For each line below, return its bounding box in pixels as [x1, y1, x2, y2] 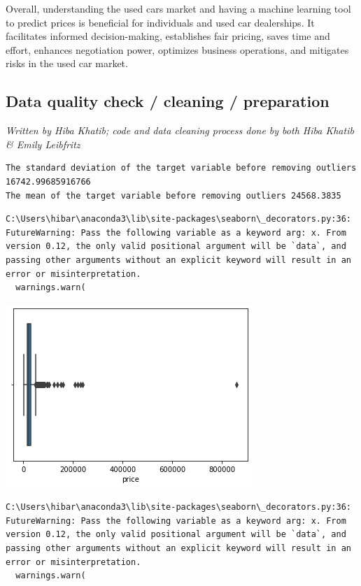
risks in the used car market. [6, 56, 128, 71]
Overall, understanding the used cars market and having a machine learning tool [6, 1, 351, 15]
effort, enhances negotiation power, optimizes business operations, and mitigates [6, 42, 349, 57]
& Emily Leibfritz [6, 136, 80, 151]
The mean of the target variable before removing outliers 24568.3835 [6, 190, 341, 201]
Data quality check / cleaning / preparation [6, 90, 330, 112]
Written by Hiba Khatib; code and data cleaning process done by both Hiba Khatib [6, 123, 354, 138]
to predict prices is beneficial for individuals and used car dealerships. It [6, 15, 315, 29]
